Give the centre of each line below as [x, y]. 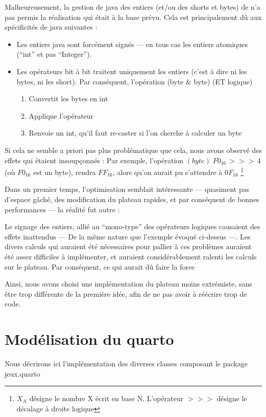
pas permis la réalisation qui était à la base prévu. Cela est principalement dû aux [133, 17]
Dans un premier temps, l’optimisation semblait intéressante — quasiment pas [127, 189]
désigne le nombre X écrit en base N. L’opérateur [106, 398]
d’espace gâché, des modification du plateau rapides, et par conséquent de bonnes [132, 199]
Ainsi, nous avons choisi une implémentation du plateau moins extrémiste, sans [128, 284]
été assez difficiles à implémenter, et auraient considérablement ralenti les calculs [131, 256]
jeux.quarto [22, 373]
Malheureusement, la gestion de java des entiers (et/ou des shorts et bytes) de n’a [132, 7]
